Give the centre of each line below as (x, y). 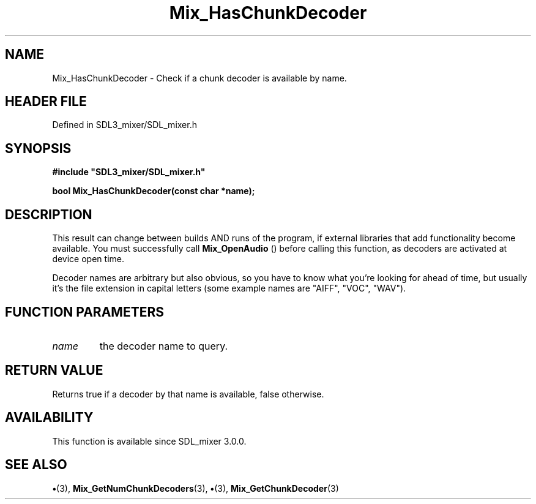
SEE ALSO (36, 465)
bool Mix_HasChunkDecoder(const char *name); (154, 191)
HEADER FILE (46, 102)
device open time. (88, 259)
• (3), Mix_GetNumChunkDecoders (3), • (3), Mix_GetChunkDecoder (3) (195, 488)
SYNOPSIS (38, 148)
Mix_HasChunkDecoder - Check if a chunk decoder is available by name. (199, 78)
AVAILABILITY (49, 418)
